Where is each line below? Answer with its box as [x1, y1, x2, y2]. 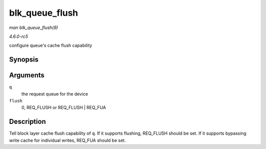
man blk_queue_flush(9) [9, 25, 59, 30]
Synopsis [9, 56, 39, 64]
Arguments [9, 71, 45, 80]
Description [9, 118, 46, 126]
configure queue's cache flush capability [9, 42, 92, 49]
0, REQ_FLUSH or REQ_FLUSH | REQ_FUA [21, 105, 106, 111]
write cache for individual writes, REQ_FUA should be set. [9, 137, 126, 143]
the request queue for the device [21, 91, 88, 97]
